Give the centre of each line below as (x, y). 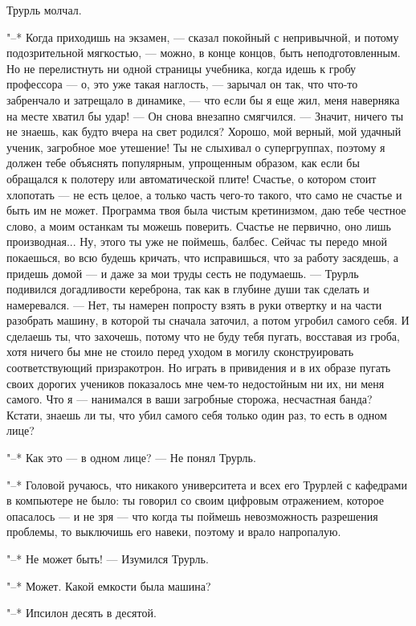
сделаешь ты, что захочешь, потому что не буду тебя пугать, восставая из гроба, (203, 336)
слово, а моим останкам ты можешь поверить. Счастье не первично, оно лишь (199, 225)
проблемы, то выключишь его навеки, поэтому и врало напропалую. (174, 532)
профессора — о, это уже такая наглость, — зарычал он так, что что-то (182, 84)
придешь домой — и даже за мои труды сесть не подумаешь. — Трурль (183, 273)
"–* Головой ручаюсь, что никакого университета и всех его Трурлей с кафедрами (207, 484)
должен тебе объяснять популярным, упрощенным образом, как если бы (183, 163)
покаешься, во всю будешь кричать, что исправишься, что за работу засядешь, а (203, 257)
